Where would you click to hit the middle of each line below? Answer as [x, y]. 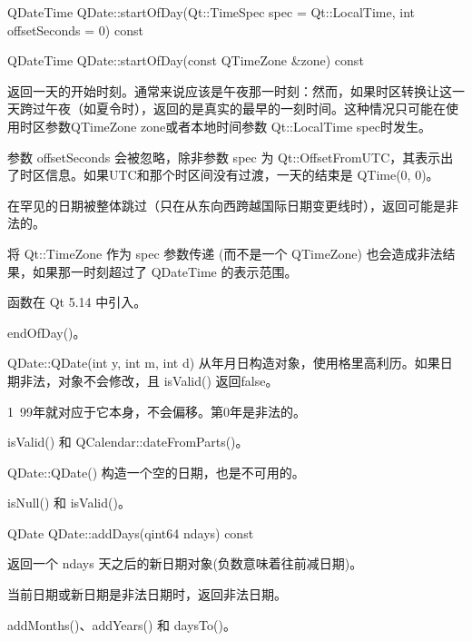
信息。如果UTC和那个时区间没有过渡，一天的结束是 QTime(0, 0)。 [242, 175]
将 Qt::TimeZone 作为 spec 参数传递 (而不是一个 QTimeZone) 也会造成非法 [225, 253]
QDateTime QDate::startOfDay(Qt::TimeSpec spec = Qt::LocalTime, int [211, 12]
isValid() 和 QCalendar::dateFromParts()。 [128, 442]
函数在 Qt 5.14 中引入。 [77, 302]
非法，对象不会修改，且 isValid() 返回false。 [149, 380]
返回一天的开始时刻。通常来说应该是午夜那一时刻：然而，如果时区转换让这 [230, 90]
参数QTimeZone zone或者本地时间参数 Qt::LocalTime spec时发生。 [238, 126]
